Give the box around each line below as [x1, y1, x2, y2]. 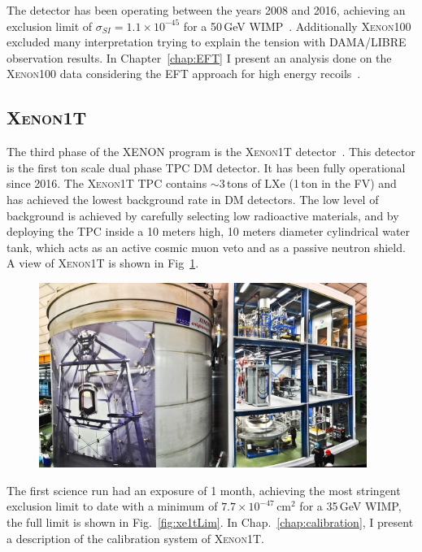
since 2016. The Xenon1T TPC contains [7, 175, 207, 192]
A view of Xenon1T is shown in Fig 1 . [7, 254, 199, 272]
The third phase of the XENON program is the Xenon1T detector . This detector [7, 143, 415, 160]
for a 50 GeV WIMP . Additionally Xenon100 [183, 17, 411, 34]
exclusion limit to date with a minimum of [7, 498, 218, 515]
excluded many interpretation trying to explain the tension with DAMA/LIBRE [7, 33, 407, 50]
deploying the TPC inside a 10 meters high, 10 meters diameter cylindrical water [7, 223, 411, 240]
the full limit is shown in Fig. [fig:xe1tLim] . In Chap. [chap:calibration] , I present [7, 514, 414, 531]
